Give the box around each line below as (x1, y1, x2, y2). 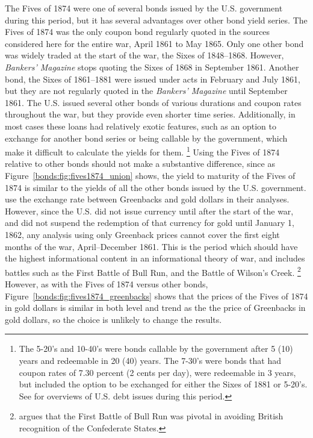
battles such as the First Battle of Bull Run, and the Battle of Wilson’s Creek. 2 (5, 264, 301, 278)
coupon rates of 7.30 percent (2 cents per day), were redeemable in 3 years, (19, 366, 296, 378)
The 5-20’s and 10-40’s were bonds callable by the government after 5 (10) (19, 342, 293, 355)
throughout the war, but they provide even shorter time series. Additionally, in (5, 108, 296, 120)
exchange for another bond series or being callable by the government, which (5, 131, 288, 144)
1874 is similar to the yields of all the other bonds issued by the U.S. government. (5, 181, 306, 193)
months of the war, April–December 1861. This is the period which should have (5, 240, 298, 252)
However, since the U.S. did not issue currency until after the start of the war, (5, 204, 294, 217)
